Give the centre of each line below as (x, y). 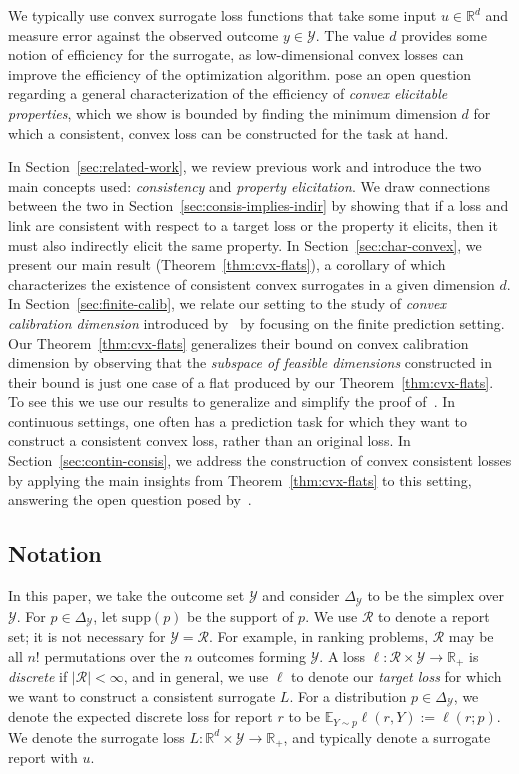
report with (43, 756)
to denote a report (434, 615)
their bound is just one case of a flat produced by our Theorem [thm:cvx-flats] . (251, 381)
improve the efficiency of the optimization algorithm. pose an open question (240, 73)
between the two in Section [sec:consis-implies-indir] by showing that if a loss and (258, 205)
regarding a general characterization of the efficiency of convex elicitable (228, 93)
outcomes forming (251, 655)
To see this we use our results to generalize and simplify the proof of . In (232, 401)
